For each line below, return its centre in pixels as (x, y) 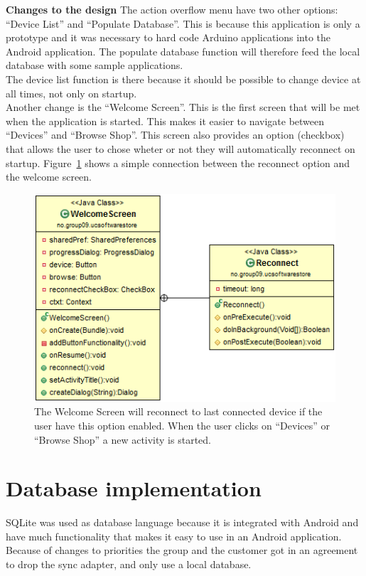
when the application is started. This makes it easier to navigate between (165, 121)
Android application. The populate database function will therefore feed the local (183, 51)
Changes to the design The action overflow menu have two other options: (172, 9)
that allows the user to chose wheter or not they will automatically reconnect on (181, 148)
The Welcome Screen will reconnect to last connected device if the (178, 411)
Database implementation (134, 488)
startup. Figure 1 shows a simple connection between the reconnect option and (178, 162)
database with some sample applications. (95, 65)
